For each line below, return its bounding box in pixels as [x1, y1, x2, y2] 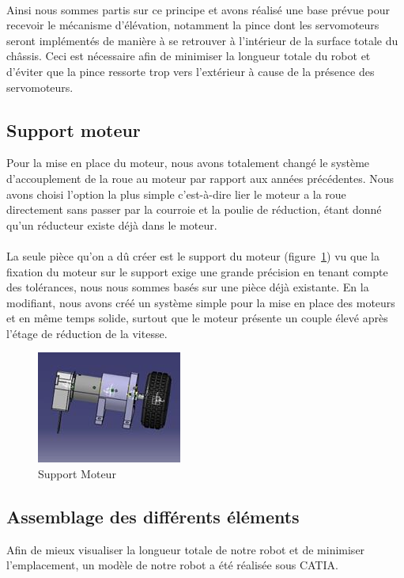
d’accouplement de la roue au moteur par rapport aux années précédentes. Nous [6, 169, 395, 186]
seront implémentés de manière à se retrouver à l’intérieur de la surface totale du [6, 32, 398, 48]
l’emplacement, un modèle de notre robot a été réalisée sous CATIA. [6, 557, 338, 573]
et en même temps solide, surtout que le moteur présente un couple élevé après [6, 310, 388, 326]
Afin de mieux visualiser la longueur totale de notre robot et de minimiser [6, 541, 365, 557]
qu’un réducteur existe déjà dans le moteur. [6, 216, 217, 233]
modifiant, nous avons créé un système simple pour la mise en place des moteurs [6, 294, 395, 310]
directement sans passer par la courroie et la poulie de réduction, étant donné [6, 201, 382, 218]
